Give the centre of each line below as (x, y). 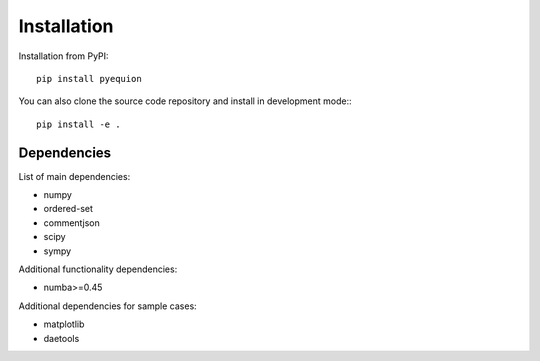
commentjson (71, 222)
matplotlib (64, 324)
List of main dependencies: (74, 176)
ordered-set (68, 209)
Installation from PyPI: (63, 56)
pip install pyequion (89, 78)
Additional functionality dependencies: (98, 269)
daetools (61, 338)
